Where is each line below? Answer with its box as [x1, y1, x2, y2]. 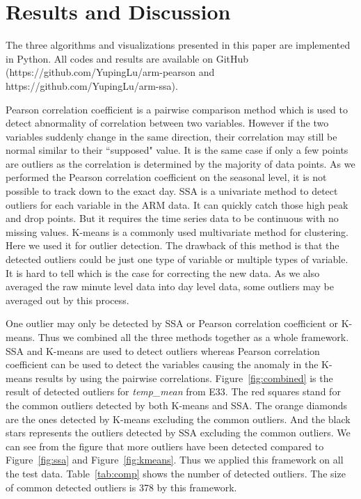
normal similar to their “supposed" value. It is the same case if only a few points [6, 143, 348, 157]
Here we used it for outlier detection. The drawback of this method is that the [6, 238, 339, 253]
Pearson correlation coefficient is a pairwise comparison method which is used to [6, 102, 348, 116]
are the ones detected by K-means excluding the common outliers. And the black [6, 411, 351, 426]
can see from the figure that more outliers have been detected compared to [6, 438, 324, 453]
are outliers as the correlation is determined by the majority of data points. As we [6, 156, 355, 171]
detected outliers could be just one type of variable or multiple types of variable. [6, 252, 348, 267]
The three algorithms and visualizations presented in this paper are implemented [6, 38, 351, 52]
